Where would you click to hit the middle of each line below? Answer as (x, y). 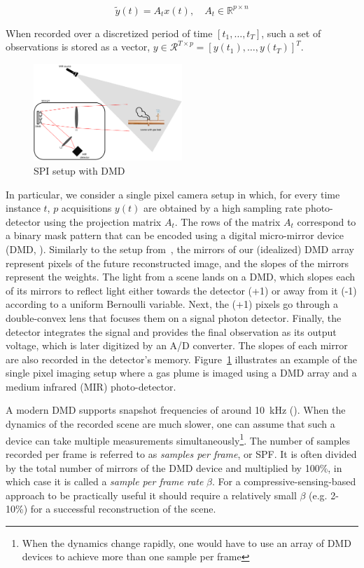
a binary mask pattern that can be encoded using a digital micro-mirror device (175, 235)
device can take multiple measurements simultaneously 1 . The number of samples (178, 439)
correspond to (327, 221)
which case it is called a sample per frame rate (105, 481)
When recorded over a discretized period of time (109, 33)
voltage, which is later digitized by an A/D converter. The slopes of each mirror (177, 345)
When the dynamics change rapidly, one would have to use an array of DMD (187, 542)
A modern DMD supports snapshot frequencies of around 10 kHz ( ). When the (176, 410)
